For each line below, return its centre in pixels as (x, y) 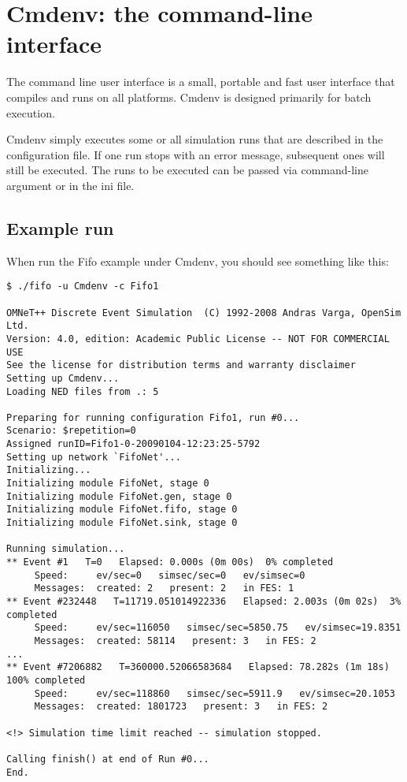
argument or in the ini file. (70, 185)
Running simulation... (66, 549)
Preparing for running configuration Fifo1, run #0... (153, 417)
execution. (31, 112)
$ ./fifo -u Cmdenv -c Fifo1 (83, 287)
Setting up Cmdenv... (63, 378)
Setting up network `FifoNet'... (94, 457)
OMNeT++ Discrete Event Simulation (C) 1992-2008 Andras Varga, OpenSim (204, 313)
